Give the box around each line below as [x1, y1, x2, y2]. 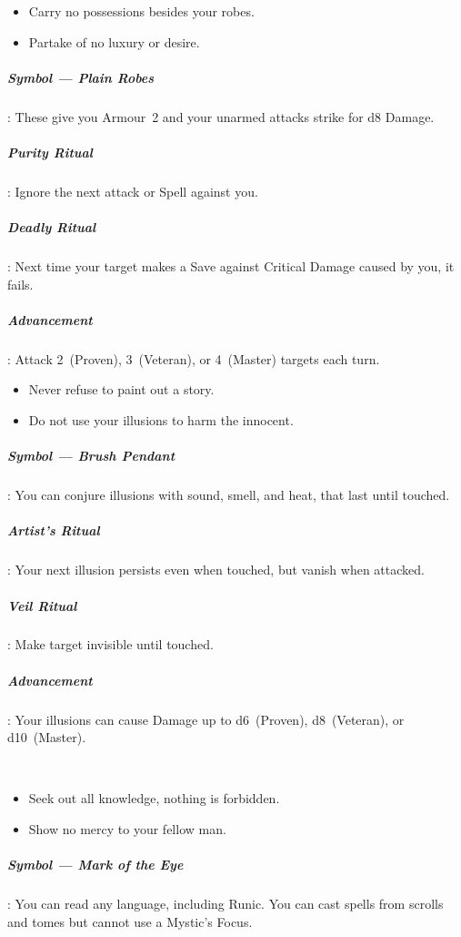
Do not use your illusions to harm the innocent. [28, 411, 294, 429]
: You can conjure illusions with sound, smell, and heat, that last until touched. [7, 485, 450, 504]
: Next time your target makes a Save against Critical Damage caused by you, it [7, 257, 455, 276]
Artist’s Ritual [7, 521, 100, 540]
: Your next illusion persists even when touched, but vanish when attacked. [7, 560, 425, 579]
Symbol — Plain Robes [7, 67, 155, 87]
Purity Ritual [7, 142, 93, 161]
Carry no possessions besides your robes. [28, 2, 255, 20]
